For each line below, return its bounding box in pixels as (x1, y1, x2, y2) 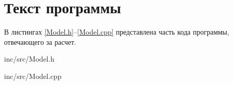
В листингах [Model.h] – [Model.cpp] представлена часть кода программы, (4, 26, 229, 37)
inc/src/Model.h (4, 53, 54, 64)
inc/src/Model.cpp (4, 70, 61, 81)
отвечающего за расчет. (4, 36, 76, 47)
